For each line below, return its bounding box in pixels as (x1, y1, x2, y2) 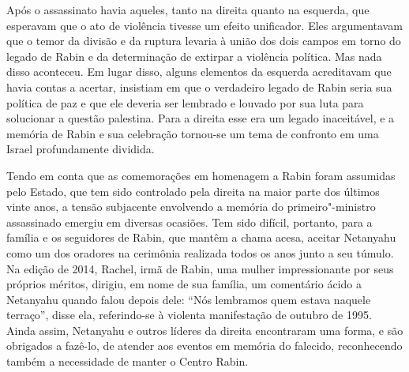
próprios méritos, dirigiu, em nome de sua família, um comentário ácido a (6, 276, 362, 292)
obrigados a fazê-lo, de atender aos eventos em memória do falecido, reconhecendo (6, 337, 403, 354)
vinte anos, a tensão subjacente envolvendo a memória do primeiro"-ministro (6, 198, 376, 215)
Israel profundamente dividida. (6, 141, 155, 157)
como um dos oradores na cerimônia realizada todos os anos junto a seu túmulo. (6, 244, 394, 261)
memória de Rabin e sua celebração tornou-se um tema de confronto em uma (6, 125, 379, 141)
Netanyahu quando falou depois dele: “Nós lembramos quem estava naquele (6, 291, 371, 307)
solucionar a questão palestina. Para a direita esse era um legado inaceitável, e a (6, 110, 395, 126)
